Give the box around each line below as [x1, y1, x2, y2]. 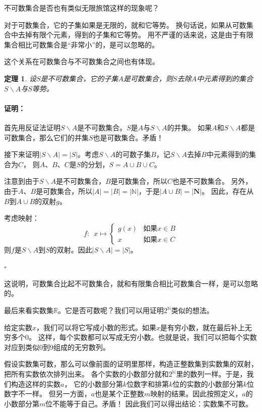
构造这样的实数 [11, 378, 60, 389]
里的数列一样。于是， [176, 369, 247, 379]
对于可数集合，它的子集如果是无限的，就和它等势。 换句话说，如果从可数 [4, 19, 246, 30]
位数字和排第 [126, 378, 169, 389]
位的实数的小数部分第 [172, 378, 243, 389]
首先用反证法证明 [4, 122, 60, 132]
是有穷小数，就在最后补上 [160, 322, 245, 332]
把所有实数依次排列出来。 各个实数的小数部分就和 [4, 369, 169, 379]
